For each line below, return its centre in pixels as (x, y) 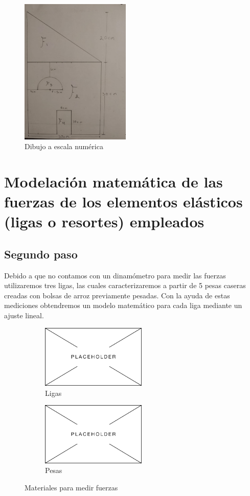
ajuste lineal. (24, 315)
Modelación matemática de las (113, 181)
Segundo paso (41, 254)
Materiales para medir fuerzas (71, 487)
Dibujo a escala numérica (64, 146)
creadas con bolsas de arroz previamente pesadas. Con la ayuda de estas (117, 295)
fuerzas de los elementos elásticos (123, 202)
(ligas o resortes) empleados (104, 221)
